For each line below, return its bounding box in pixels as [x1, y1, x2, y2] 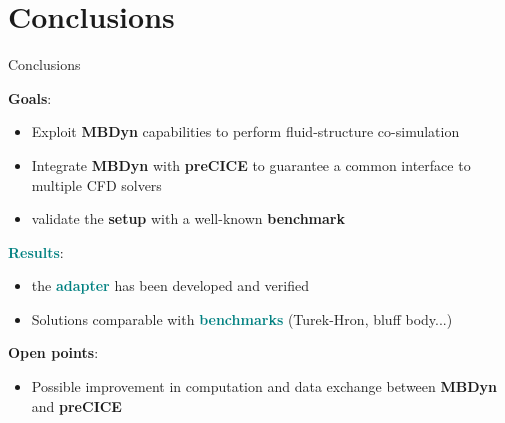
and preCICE [31, 395, 122, 416]
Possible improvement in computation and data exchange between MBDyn [31, 376, 498, 397]
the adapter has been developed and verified [31, 275, 309, 296]
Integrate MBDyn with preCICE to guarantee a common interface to [31, 154, 471, 175]
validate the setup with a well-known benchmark [31, 208, 345, 229]
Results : [8, 241, 64, 262]
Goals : [8, 87, 52, 108]
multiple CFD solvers [31, 174, 162, 195]
